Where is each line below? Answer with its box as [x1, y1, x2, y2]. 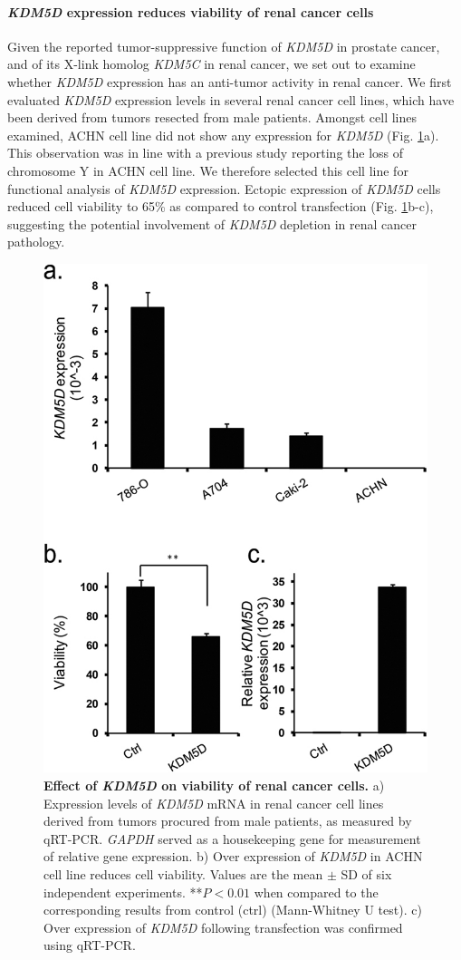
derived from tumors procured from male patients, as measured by [43, 811, 412, 830]
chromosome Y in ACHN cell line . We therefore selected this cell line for [7, 160, 408, 179]
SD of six [341, 865, 392, 884]
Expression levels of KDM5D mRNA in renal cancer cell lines [43, 793, 384, 812]
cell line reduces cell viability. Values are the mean [43, 865, 323, 884]
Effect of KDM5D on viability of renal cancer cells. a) [43, 776, 385, 795]
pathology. [7, 232, 65, 251]
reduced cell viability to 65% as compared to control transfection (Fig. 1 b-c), [7, 197, 434, 216]
